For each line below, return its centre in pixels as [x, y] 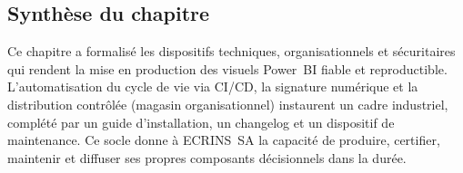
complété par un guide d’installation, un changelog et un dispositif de [201, 122]
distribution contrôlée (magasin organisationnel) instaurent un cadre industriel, [228, 104]
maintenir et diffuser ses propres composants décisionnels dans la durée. [207, 157]
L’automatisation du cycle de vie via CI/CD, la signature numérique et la [213, 86]
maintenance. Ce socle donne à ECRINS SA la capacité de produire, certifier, [224, 140]
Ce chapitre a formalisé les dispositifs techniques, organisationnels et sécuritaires [231, 51]
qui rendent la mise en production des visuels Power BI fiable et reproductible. [227, 68]
